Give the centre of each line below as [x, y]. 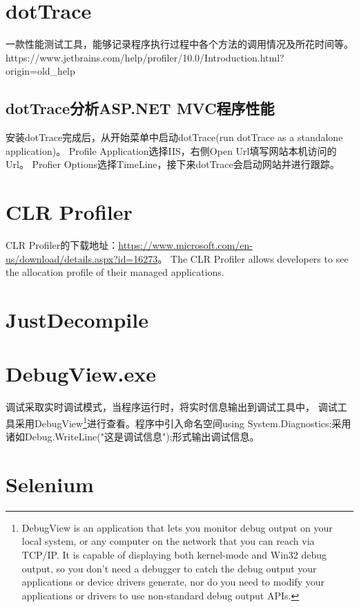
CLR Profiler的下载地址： [62, 245]
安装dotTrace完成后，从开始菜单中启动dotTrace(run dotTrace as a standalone [174, 137]
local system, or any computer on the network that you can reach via [168, 541]
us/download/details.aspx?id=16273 [82, 258]
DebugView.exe [81, 374]
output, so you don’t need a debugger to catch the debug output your [169, 568]
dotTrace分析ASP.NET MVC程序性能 [140, 108]
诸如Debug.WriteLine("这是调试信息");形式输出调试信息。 [133, 437]
